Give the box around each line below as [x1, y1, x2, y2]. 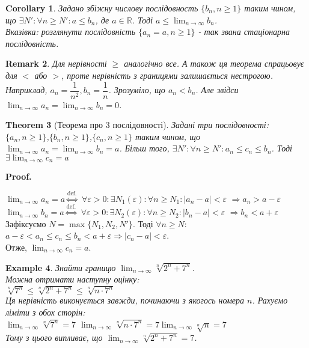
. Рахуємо [252, 294, 288, 307]
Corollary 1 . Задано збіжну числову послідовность [5, 2, 198, 14]
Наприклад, [5, 84, 47, 96]
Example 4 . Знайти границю [5, 261, 116, 273]
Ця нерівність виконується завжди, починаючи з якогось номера [5, 294, 245, 307]
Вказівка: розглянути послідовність [5, 25, 136, 38]
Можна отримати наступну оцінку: [5, 273, 139, 285]
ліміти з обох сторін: [5, 305, 85, 318]
